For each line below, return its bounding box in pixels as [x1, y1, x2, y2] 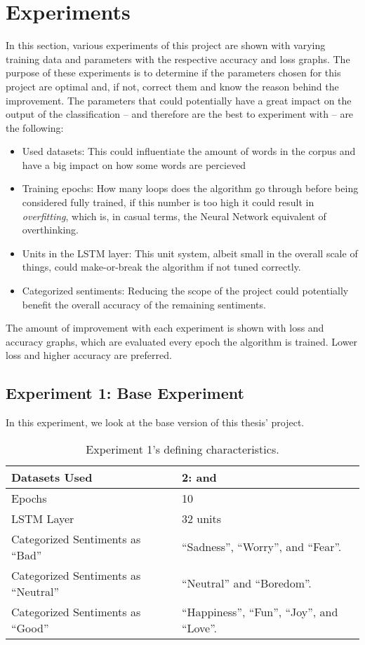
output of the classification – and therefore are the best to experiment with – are [6, 107, 354, 121]
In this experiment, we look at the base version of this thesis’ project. [6, 415, 305, 430]
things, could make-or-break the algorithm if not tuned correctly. [22, 259, 301, 274]
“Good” [11, 619, 49, 636]
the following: [6, 120, 64, 135]
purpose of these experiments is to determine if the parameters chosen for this [6, 65, 341, 80]
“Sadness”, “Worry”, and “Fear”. [182, 538, 342, 555]
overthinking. [22, 222, 79, 237]
